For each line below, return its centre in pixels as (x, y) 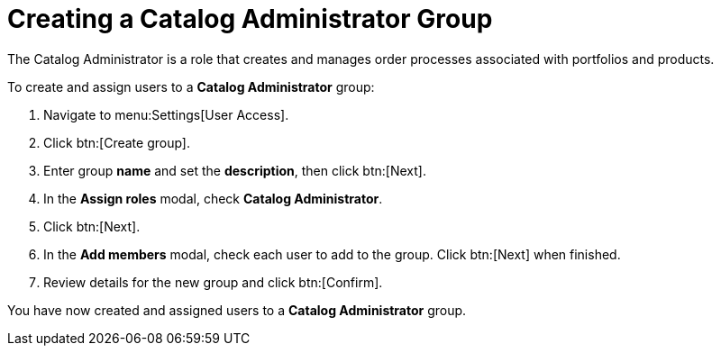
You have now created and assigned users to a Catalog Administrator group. (237, 310)
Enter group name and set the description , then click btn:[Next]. (235, 170)
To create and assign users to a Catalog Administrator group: (191, 86)
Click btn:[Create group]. (117, 142)
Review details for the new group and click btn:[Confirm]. (213, 282)
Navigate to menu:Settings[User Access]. (166, 114)
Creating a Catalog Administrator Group (250, 19)
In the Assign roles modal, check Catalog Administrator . (213, 198)
